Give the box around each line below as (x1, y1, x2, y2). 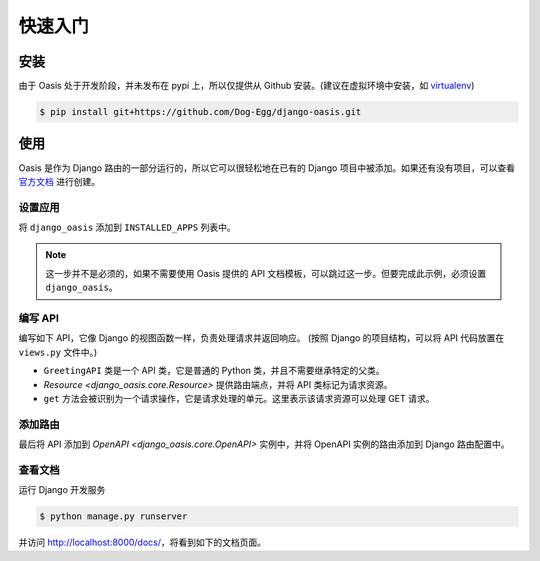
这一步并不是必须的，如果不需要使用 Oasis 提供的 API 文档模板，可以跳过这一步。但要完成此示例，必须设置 (45, 267, 487, 279)
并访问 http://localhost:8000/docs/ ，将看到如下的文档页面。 (18, 536, 267, 549)
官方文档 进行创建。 (18, 175, 100, 187)
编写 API (18, 311, 59, 325)
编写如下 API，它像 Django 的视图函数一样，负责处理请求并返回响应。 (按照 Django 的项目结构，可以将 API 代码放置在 (18, 332, 505, 344)
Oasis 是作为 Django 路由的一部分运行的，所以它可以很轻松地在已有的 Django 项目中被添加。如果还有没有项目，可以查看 (18, 161, 515, 174)
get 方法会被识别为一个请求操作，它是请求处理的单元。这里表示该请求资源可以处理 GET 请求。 (43, 392, 435, 404)
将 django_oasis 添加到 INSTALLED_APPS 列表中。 (18, 221, 236, 234)
